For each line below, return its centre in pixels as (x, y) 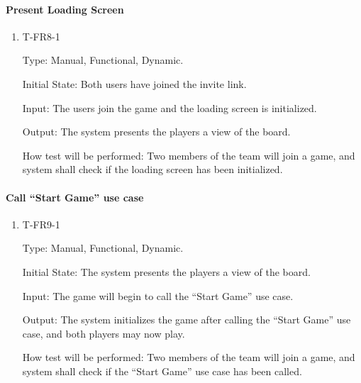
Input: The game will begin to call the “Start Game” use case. (158, 295)
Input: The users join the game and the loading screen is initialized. (170, 107)
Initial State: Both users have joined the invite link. (134, 83)
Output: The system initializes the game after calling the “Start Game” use (187, 320)
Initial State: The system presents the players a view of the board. (166, 271)
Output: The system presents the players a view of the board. (156, 132)
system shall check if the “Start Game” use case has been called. (162, 371)
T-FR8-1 (41, 36)
